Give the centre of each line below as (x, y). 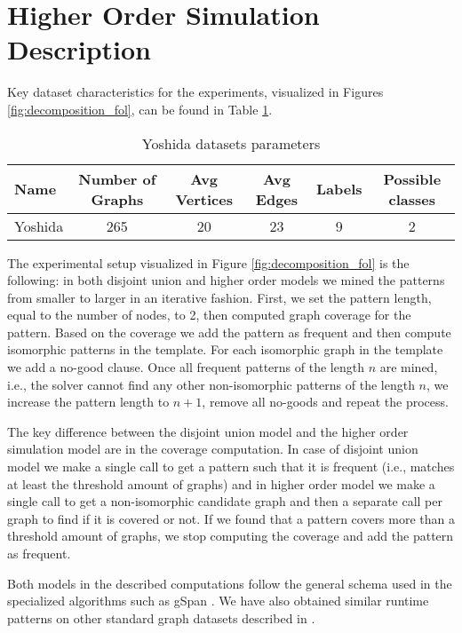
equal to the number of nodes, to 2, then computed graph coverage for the (209, 315)
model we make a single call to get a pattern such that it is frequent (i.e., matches (231, 467)
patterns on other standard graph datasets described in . (161, 617)
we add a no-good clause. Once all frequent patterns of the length (186, 367)
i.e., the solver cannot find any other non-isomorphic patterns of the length (211, 384)
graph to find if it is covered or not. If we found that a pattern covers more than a (231, 518)
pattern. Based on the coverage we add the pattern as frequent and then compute (229, 332)
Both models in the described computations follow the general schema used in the (230, 583)
